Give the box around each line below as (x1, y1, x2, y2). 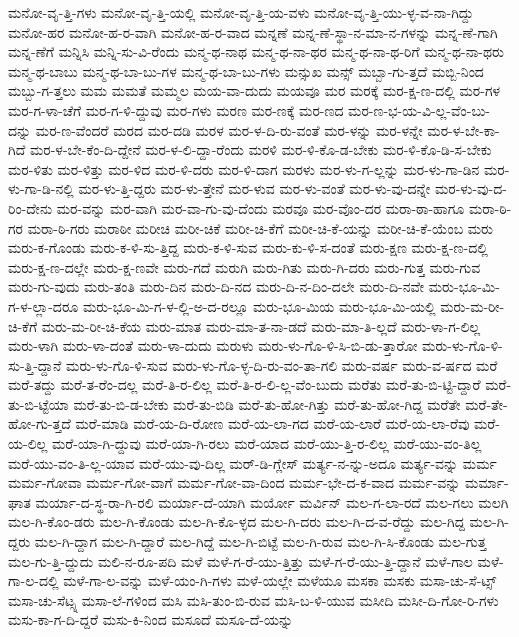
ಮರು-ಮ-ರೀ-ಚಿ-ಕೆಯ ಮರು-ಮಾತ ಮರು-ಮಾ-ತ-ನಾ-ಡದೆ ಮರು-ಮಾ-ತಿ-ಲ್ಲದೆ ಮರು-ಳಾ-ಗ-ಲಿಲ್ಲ (41, 315, 481, 336)
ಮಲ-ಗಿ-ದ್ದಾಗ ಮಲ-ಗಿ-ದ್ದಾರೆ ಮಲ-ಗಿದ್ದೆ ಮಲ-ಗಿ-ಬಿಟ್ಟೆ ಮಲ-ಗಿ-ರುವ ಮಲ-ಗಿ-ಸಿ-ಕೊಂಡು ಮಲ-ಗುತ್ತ (34, 531, 487, 552)
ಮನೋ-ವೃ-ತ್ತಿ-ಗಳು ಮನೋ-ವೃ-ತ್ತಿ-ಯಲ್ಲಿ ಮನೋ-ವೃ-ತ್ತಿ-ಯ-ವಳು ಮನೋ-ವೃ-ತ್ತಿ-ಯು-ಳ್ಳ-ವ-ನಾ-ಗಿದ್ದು (8, 2, 474, 22)
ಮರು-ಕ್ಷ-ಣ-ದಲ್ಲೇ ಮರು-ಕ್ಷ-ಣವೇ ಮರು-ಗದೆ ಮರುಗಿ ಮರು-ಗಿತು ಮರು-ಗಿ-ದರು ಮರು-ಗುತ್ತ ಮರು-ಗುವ (8, 256, 481, 277)
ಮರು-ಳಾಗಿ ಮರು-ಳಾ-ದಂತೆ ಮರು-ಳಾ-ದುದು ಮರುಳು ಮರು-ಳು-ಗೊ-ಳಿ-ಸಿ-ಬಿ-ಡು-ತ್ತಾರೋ (8, 335, 418, 356)
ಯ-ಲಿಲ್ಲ (8, 433, 48, 454)
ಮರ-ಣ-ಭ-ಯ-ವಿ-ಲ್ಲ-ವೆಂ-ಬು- (348, 99, 491, 120)
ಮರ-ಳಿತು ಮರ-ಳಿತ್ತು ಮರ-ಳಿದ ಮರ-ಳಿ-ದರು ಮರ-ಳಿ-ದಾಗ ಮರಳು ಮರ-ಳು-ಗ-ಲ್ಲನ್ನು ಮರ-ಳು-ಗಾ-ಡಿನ (8, 158, 480, 179)
